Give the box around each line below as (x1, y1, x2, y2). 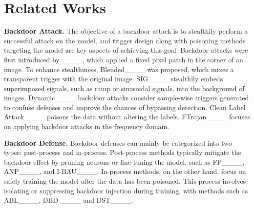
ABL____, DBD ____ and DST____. (4, 195, 133, 205)
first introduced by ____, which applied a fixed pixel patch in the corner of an (4, 54, 243, 64)
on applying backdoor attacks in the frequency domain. (4, 121, 169, 132)
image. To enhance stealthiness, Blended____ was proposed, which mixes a (4, 64, 234, 74)
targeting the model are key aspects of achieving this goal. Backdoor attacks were (4, 45, 248, 55)
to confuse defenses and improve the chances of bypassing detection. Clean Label (4, 102, 246, 112)
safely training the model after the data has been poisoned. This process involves (4, 176, 246, 186)
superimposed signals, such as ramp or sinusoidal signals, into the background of (4, 83, 245, 93)
